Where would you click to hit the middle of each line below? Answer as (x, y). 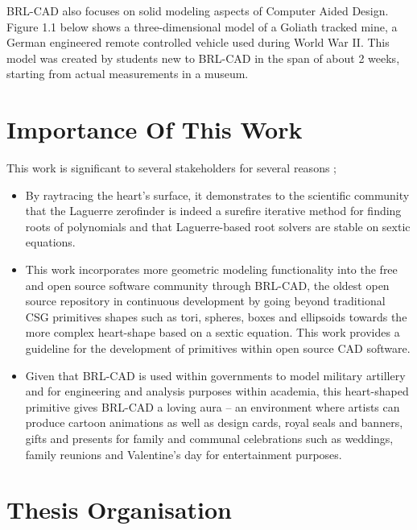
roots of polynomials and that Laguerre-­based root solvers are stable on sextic (218, 226)
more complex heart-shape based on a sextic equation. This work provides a (213, 332)
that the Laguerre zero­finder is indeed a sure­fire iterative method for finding (213, 211)
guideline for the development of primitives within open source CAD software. (218, 348)
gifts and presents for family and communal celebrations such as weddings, (209, 438)
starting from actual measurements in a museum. (128, 74)
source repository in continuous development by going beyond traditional (205, 301)
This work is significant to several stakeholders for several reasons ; (171, 168)
